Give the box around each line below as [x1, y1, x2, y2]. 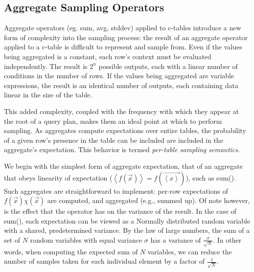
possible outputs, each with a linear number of [98, 61, 238, 71]
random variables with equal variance [30, 234, 142, 245]
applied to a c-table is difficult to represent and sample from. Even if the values [4, 42, 242, 52]
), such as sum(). [185, 172, 236, 182]
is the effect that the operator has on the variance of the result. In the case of [4, 206, 236, 216]
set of [4, 234, 21, 245]
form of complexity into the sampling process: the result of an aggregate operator [4, 32, 248, 42]
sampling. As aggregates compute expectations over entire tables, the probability [4, 125, 246, 136]
